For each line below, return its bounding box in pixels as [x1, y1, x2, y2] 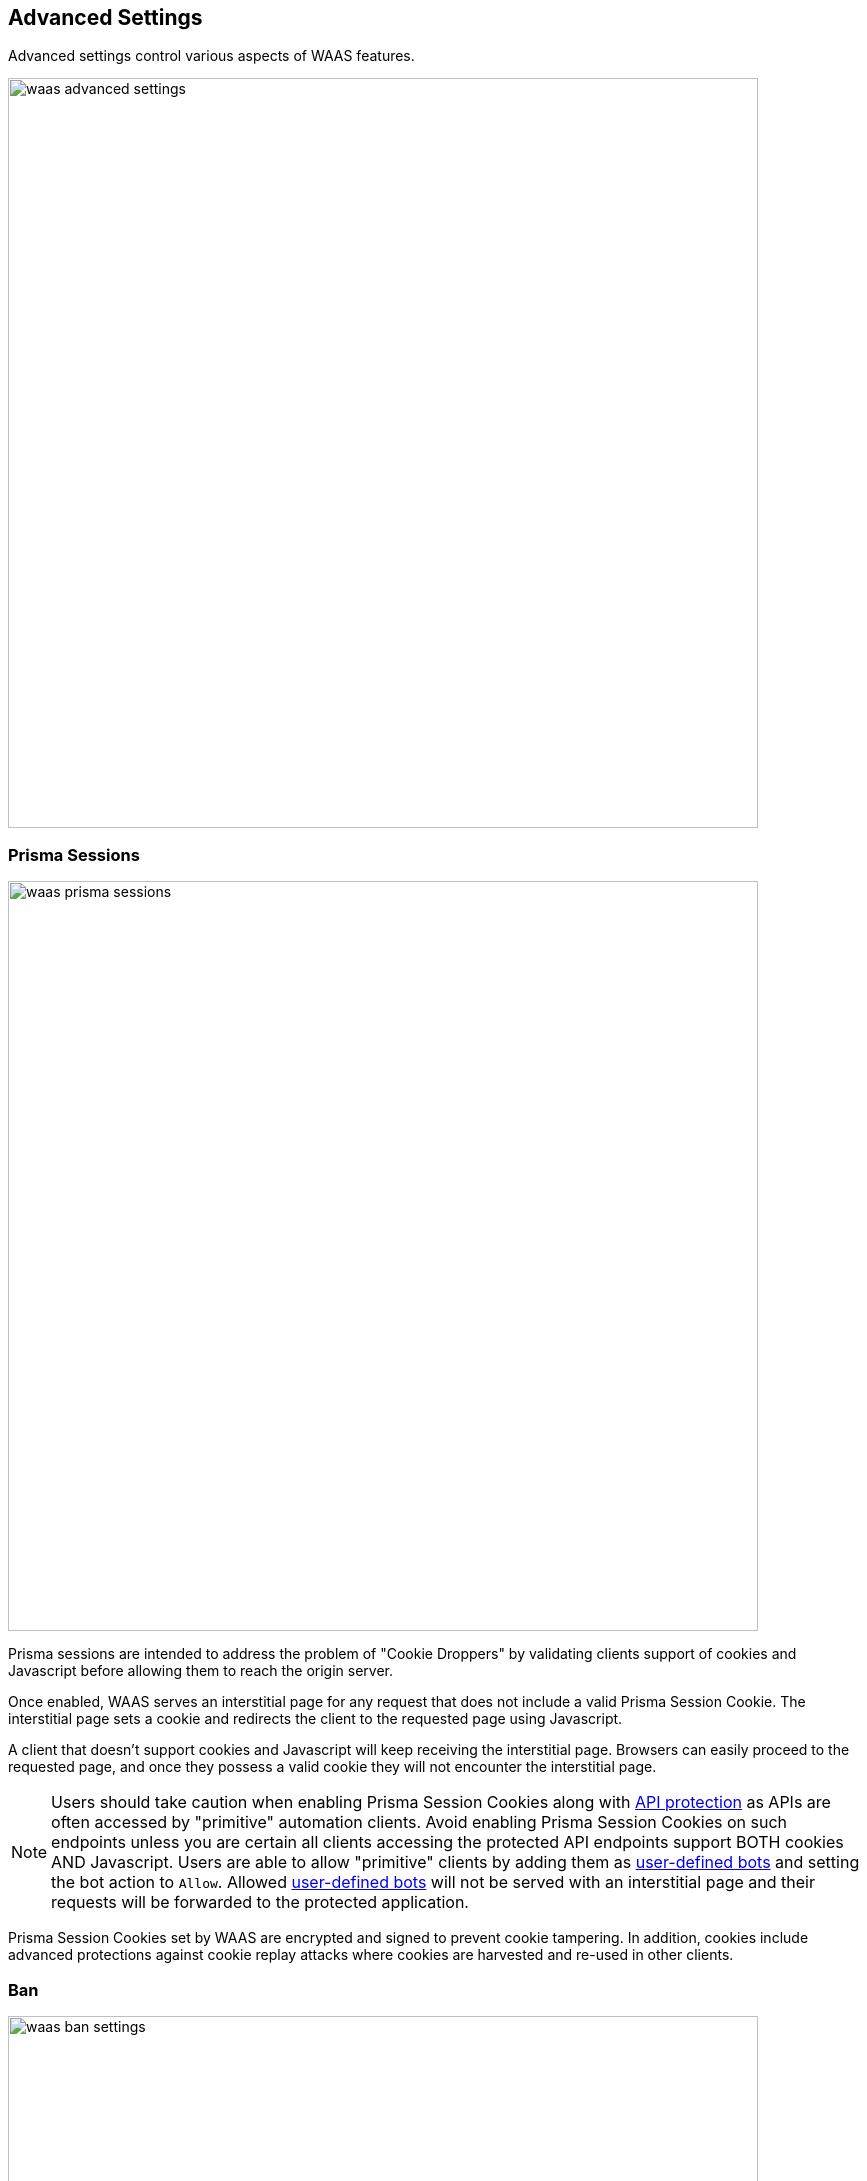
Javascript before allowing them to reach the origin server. [8, 1662, 394, 1680]
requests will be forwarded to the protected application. [51, 1892, 469, 1913]
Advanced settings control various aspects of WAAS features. [8, 47, 415, 65]
